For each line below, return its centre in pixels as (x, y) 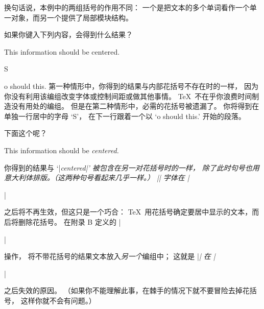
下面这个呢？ (26, 133)
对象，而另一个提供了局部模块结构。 (72, 17)
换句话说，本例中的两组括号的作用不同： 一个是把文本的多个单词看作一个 (127, 7)
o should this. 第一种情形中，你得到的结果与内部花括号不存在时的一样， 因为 (131, 86)
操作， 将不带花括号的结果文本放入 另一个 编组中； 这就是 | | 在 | (110, 256)
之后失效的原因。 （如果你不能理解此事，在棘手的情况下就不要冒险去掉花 (127, 290)
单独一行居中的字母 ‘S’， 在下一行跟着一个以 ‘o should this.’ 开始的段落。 (125, 116)
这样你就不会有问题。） (58, 300)
